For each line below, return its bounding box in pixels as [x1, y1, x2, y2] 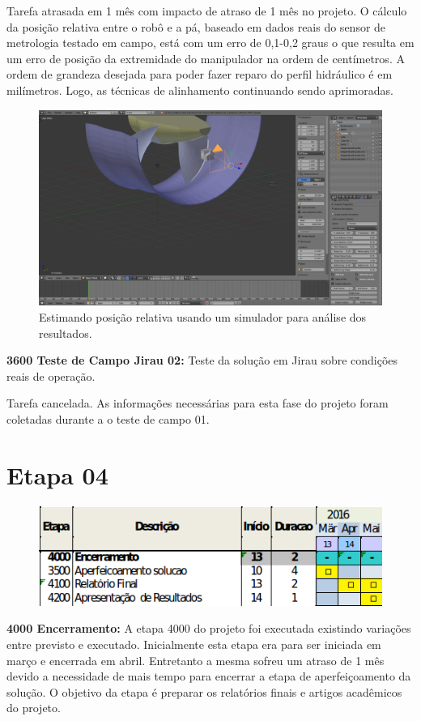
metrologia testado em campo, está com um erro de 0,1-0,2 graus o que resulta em [6, 34, 415, 51]
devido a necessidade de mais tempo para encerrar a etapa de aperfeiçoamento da [6, 668, 411, 685]
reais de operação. [6, 367, 96, 384]
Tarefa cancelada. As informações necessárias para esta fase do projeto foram [6, 395, 389, 412]
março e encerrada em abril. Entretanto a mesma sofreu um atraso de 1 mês [6, 651, 385, 668]
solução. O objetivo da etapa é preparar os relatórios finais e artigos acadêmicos [6, 683, 402, 700]
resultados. [39, 324, 92, 341]
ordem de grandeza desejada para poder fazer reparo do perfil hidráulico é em [6, 66, 393, 83]
